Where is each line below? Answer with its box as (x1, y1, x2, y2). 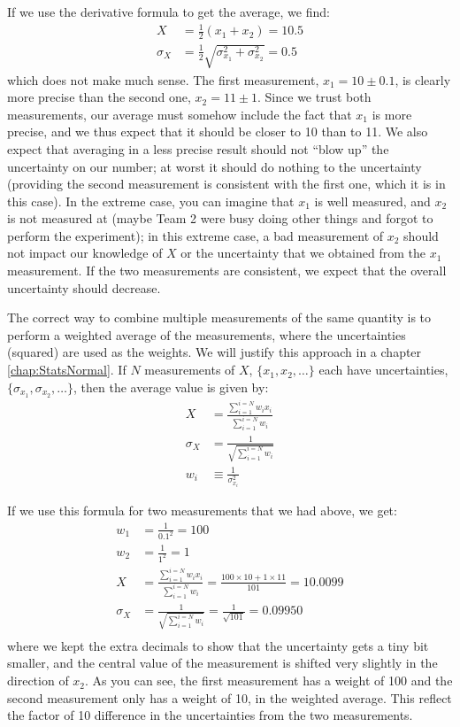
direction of (7, 671, 69, 690)
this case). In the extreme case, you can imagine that (7, 191, 295, 210)
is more (372, 104, 412, 123)
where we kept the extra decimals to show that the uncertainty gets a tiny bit (7, 636, 429, 654)
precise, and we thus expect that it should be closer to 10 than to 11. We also (7, 122, 428, 141)
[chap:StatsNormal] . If (7, 360, 126, 379)
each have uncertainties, (318, 360, 448, 379)
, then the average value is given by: (73, 377, 269, 396)
